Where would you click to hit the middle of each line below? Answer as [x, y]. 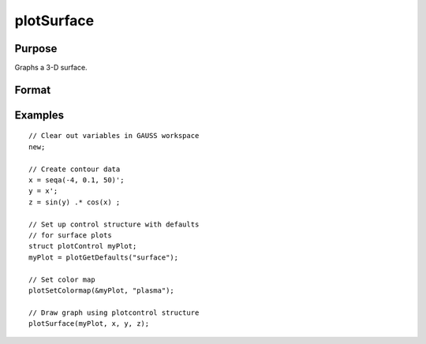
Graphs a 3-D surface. [51, 68]
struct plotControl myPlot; [83, 246]
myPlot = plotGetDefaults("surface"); [104, 257]
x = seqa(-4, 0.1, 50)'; [77, 180]
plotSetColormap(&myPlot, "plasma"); [102, 290]
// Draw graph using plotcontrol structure [114, 312]
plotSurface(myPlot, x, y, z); [89, 324]
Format [33, 90]
